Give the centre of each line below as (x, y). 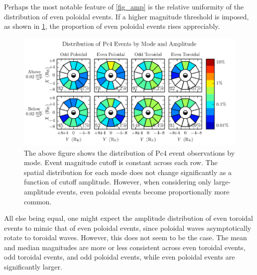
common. (38, 201)
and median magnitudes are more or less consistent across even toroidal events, (125, 247)
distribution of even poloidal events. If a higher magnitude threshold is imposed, (127, 16)
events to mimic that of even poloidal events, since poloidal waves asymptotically (128, 228)
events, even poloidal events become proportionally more (143, 191)
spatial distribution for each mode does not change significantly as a (128, 172)
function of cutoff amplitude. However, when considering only (118, 182)
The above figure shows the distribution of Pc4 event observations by (129, 152)
